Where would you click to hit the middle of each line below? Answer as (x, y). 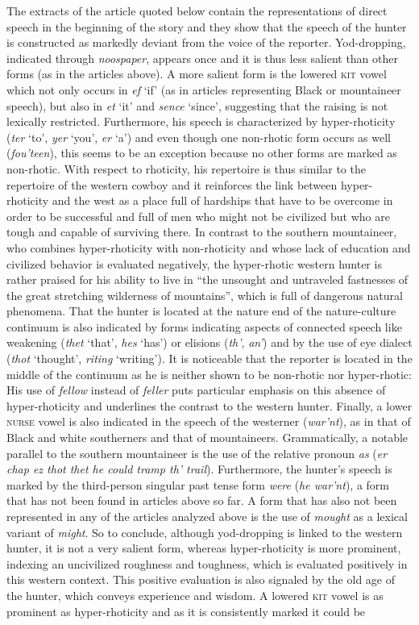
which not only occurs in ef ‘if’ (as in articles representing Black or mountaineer (204, 89)
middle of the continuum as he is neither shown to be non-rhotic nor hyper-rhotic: (209, 374)
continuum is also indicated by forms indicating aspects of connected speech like (204, 326)
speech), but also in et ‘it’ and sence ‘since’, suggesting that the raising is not (197, 105)
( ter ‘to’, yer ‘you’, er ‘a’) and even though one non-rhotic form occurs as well (199, 137)
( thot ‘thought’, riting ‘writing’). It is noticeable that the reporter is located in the (209, 358)
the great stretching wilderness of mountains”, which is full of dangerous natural (205, 295)
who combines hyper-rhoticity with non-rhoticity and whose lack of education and (209, 247)
